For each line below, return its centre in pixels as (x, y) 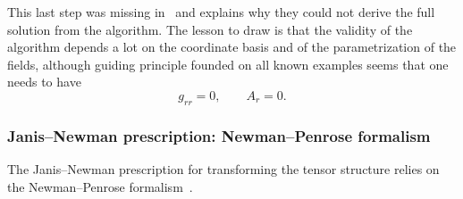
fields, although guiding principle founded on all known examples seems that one (228, 64)
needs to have (44, 82)
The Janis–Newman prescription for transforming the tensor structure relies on (223, 168)
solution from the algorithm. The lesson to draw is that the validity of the (210, 29)
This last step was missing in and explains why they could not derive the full (221, 12)
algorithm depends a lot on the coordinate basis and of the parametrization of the (232, 47)
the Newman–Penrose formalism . (100, 186)
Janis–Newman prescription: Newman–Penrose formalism (219, 135)
